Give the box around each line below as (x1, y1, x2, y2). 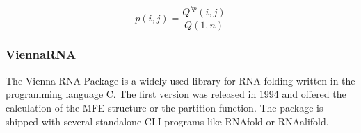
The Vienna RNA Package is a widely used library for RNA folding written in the (6, 73, 355, 87)
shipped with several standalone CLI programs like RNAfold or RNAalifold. (6, 114, 329, 128)
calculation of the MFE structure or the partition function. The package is (6, 100, 323, 114)
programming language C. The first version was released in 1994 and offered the (6, 87, 346, 101)
